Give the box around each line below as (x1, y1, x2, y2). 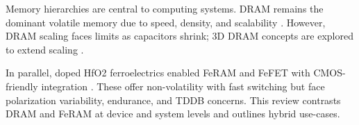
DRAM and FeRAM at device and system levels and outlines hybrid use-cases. (6, 106, 340, 121)
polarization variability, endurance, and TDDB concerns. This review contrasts (6, 92, 341, 107)
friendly (6, 78, 38, 93)
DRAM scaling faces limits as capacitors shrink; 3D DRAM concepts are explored (6, 28, 353, 43)
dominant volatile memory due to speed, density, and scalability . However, (6, 15, 326, 29)
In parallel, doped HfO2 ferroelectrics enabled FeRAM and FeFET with (6, 65, 310, 80)
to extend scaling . (6, 42, 84, 56)
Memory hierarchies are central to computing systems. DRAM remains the (6, 1, 324, 15)
